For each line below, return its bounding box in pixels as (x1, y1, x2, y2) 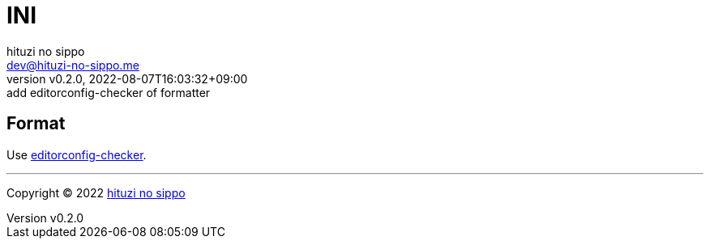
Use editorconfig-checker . (6, 147, 147, 162)
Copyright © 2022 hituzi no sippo (6, 185, 186, 200)
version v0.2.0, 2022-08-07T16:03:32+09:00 (6, 71, 248, 86)
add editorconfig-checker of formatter (6, 85, 211, 99)
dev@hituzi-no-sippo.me (6, 57, 139, 72)
